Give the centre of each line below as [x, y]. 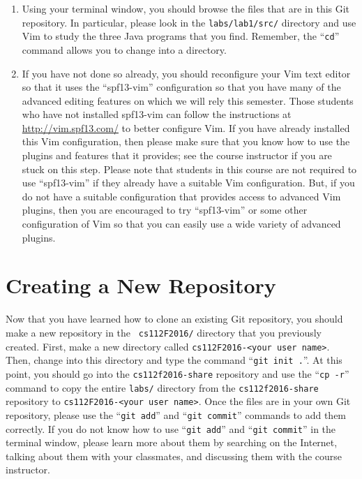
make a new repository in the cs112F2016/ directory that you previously [164, 332]
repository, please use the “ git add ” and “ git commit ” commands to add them [176, 414]
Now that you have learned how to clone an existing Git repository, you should [174, 319]
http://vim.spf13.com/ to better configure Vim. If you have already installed [186, 127]
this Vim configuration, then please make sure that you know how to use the [186, 141]
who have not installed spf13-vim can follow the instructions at [157, 114]
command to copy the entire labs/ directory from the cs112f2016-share [162, 387]
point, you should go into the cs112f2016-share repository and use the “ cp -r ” [178, 373]
